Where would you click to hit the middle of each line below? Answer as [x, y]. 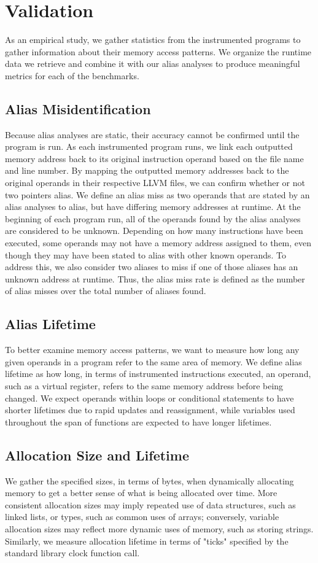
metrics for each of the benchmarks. [72, 75]
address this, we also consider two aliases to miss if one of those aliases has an [152, 267]
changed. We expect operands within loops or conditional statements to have [149, 398]
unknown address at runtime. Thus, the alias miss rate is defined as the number [155, 278]
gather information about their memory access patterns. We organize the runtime [158, 51]
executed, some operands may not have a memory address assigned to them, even [158, 243]
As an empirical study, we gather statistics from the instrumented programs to [153, 40]
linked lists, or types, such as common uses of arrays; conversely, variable [142, 517]
